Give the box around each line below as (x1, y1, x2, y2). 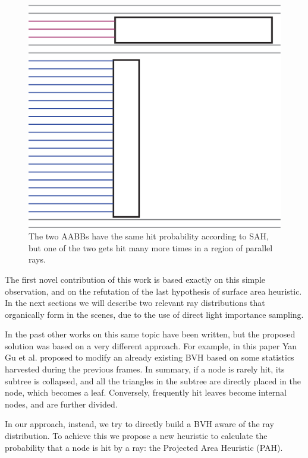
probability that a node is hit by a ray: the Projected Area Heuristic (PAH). (5, 441, 283, 453)
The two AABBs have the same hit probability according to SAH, (29, 230, 269, 242)
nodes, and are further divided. (5, 397, 118, 410)
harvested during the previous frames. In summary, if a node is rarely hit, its (5, 363, 285, 375)
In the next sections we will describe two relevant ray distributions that (5, 296, 265, 309)
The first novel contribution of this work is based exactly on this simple (5, 273, 266, 285)
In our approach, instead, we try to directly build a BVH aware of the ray (5, 418, 274, 430)
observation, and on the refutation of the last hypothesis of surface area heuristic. (5, 285, 302, 297)
